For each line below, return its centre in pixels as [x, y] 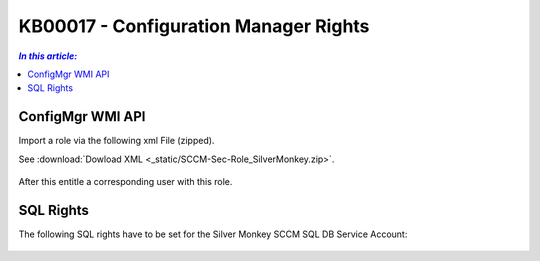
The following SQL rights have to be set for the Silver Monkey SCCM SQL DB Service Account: [213, 234]
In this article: [48, 56]
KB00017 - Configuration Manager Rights [194, 26]
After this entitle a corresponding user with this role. [125, 182]
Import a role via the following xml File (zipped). [116, 141]
